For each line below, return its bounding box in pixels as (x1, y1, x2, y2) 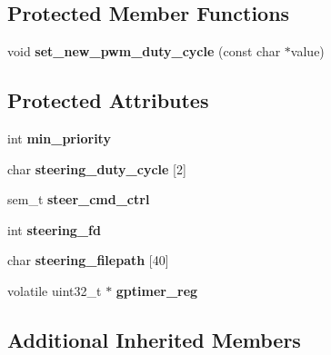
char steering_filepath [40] (7, 251, 169, 270)
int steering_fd (7, 220, 101, 239)
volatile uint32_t (7, 281, 102, 300)
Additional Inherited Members (7, 325, 301, 353)
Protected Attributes (7, 86, 209, 114)
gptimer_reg (115, 281, 198, 300)
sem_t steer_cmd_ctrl (7, 190, 150, 209)
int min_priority (7, 129, 111, 147)
